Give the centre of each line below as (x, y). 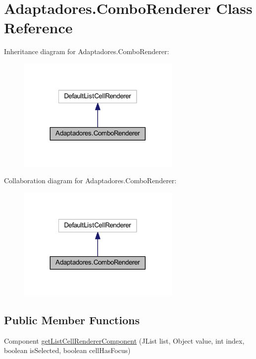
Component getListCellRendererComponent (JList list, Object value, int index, (124, 340)
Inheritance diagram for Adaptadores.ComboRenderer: (87, 51)
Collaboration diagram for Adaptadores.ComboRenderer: (90, 180)
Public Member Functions (72, 320)
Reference (38, 28)
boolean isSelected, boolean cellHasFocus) (67, 350)
